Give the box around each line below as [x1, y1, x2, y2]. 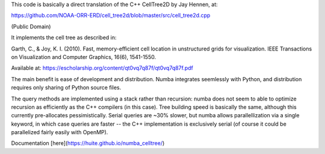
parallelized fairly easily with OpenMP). [11, 129, 108, 136]
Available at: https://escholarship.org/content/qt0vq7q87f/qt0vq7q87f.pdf [11, 64, 194, 72]
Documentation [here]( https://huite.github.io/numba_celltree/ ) [11, 140, 165, 147]
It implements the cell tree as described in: [11, 34, 117, 42]
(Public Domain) [11, 23, 51, 30]
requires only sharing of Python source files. [11, 84, 122, 91]
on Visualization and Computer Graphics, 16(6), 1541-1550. [11, 53, 156, 60]
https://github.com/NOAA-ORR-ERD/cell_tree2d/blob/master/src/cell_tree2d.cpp [11, 12, 211, 19]
